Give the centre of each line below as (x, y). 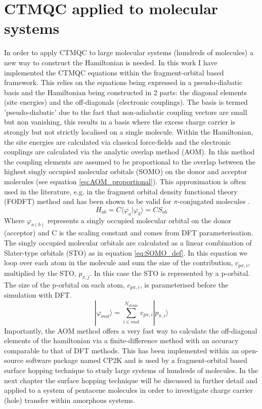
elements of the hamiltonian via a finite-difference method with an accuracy (121, 340)
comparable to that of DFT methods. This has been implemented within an (122, 350)
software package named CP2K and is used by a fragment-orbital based (136, 360)
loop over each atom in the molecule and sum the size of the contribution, (119, 262)
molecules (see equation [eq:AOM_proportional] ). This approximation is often (125, 181)
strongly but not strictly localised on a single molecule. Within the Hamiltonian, (129, 132)
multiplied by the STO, (40, 273)
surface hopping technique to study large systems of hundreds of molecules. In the (131, 370)
